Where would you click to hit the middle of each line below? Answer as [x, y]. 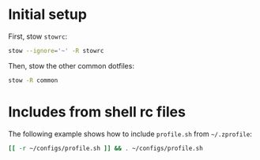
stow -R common [33, 80]
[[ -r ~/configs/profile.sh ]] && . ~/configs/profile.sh [106, 148]
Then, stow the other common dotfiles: [71, 65]
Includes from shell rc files [97, 112]
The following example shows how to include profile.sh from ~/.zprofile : [130, 134]
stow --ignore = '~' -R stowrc [56, 50]
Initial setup [47, 15]
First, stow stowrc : [38, 36]
